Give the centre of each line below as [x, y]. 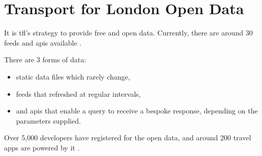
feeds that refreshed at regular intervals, [78, 93]
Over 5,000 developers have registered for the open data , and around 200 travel [128, 138]
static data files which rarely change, [73, 76]
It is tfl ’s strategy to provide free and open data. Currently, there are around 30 [128, 33]
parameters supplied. [48, 120]
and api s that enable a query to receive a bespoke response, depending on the [137, 111]
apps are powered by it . [42, 147]
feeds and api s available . [43, 42]
